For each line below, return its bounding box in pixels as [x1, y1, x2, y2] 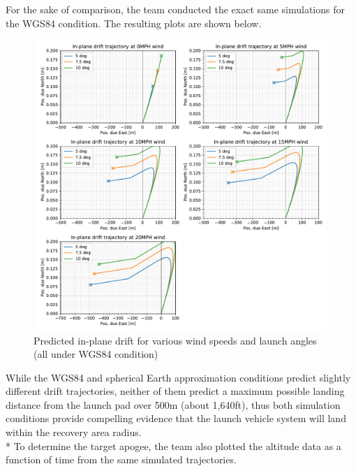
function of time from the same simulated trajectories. [6, 452, 237, 467]
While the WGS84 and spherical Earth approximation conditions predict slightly [6, 370, 351, 384]
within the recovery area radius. [6, 425, 142, 440]
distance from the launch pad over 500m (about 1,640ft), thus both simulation [6, 397, 341, 412]
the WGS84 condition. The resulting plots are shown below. [6, 15, 262, 30]
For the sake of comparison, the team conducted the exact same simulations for [6, 2, 345, 16]
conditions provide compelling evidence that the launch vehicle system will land [6, 411, 346, 426]
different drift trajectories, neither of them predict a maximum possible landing [6, 384, 345, 398]
